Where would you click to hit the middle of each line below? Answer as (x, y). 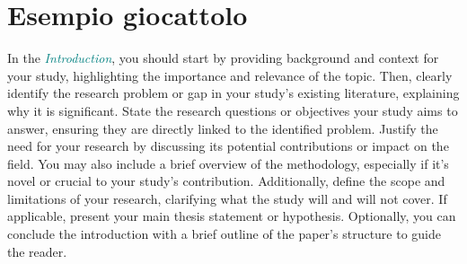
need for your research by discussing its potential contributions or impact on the (228, 146)
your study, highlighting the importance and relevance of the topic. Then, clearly (230, 75)
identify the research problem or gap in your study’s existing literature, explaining (233, 93)
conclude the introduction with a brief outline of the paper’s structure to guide (225, 234)
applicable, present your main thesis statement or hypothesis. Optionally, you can (232, 216)
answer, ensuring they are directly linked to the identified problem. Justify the (223, 128)
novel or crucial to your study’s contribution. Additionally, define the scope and (226, 181)
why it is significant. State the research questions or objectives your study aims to (233, 110)
